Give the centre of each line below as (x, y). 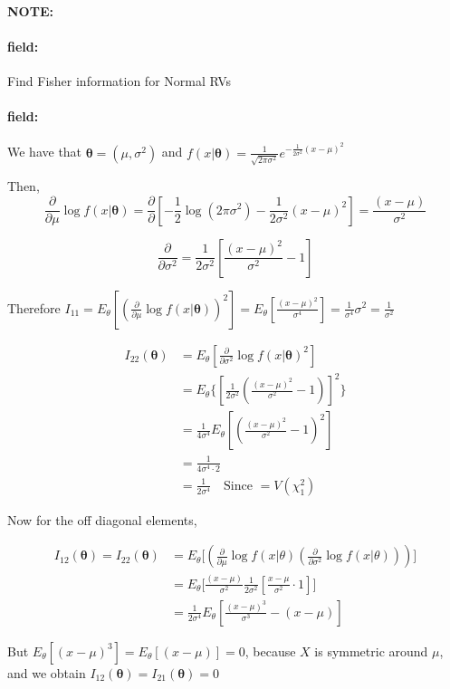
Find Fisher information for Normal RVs (120, 80)
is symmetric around (371, 651)
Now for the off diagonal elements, (102, 519)
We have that (45, 152)
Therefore (34, 307)
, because (270, 651)
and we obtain (47, 672)
